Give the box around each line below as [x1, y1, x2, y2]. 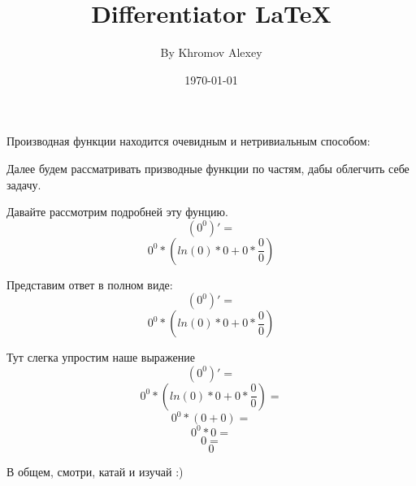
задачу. [6, 176, 41, 193]
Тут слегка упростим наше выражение [6, 349, 195, 366]
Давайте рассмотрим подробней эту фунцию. [6, 203, 228, 220]
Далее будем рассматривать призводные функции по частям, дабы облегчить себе [6, 159, 409, 176]
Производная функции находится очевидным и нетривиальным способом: [6, 132, 370, 150]
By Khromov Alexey [160, 44, 262, 61]
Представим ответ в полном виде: [6, 276, 173, 293]
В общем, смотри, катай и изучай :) [6, 462, 184, 479]
